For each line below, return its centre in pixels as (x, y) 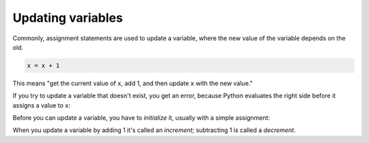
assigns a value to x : (42, 105)
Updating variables (68, 18)
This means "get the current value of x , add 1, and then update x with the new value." (133, 83)
